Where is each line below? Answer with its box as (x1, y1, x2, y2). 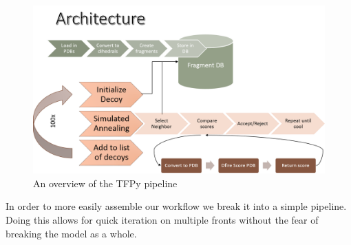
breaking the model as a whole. (6, 226, 137, 240)
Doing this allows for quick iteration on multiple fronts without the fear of (6, 213, 319, 227)
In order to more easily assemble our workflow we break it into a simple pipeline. (6, 199, 347, 213)
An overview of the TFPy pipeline (33, 175, 178, 190)
